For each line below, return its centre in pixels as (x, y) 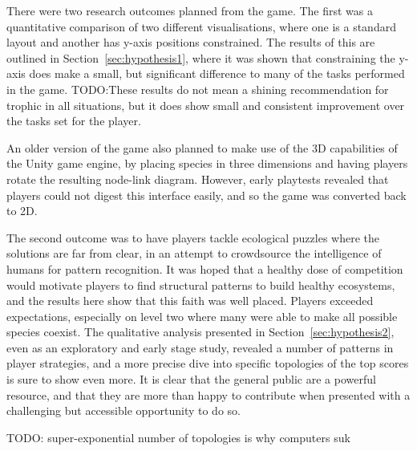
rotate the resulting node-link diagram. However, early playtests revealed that (198, 179)
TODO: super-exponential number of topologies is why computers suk (178, 437)
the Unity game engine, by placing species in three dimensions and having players (207, 163)
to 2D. (22, 211)
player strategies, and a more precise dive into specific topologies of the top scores (208, 363)
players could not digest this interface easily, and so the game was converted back (206, 195)
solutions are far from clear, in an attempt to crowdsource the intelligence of (194, 253)
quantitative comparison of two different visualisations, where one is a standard (201, 26)
